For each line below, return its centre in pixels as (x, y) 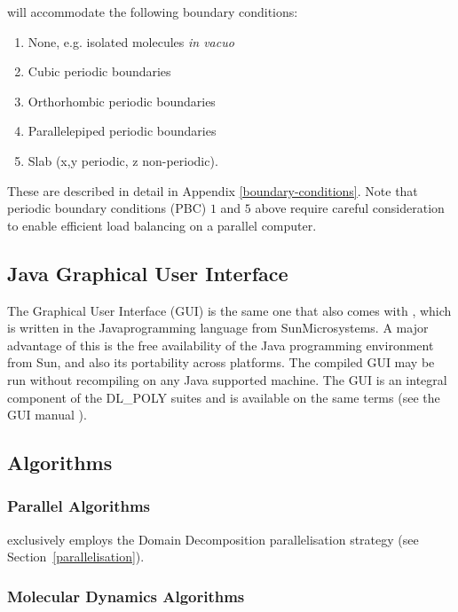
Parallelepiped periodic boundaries (122, 131)
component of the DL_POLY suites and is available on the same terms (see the (224, 397)
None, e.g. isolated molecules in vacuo (131, 41)
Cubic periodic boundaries (99, 71)
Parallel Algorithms (79, 506)
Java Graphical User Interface (148, 273)
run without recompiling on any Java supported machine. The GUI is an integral (227, 379)
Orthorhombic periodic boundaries (122, 101)
